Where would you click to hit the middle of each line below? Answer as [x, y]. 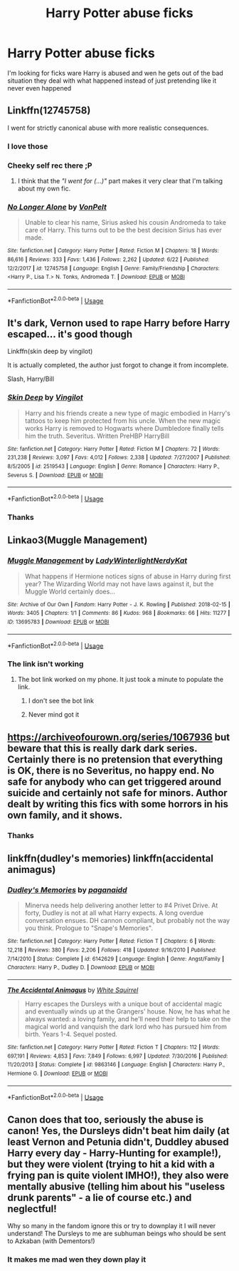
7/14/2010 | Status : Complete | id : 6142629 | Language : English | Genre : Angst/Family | [116, 959]
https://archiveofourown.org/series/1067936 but [118, 737]
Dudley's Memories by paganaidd [67, 890]
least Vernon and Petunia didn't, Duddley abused [118, 1142]
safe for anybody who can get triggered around [115, 781]
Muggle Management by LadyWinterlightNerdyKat [97, 561]
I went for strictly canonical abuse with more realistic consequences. [108, 128]
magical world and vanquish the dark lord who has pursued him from [126, 1027]
